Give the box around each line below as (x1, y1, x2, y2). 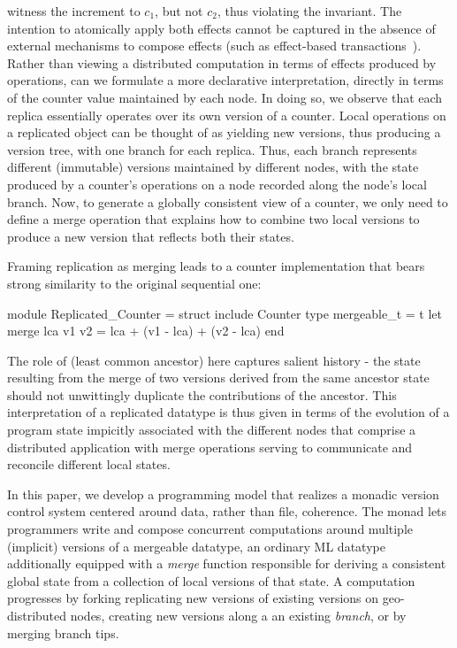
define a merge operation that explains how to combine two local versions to (7, 210, 420, 228)
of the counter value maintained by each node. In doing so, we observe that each (7, 88, 443, 106)
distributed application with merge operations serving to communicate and (7, 437, 413, 456)
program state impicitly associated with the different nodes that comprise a (7, 420, 416, 439)
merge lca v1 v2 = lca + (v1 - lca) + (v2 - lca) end (7, 321, 285, 340)
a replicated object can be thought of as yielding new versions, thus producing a (7, 123, 441, 142)
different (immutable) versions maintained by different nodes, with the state (7, 158, 419, 176)
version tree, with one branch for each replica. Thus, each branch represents (7, 140, 417, 158)
